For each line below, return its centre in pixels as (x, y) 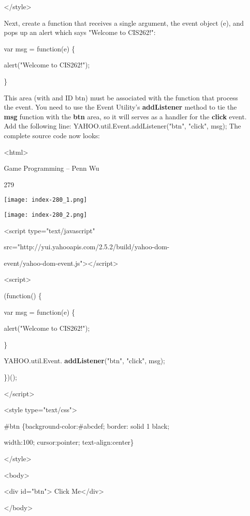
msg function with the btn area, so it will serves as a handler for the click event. (125, 116)
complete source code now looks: (52, 135)
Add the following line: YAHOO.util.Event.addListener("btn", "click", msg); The (123, 126)
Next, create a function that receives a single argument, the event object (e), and (124, 23)
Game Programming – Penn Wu (51, 168)
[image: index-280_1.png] (45, 200)
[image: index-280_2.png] (45, 215)
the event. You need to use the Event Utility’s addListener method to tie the (120, 107)
